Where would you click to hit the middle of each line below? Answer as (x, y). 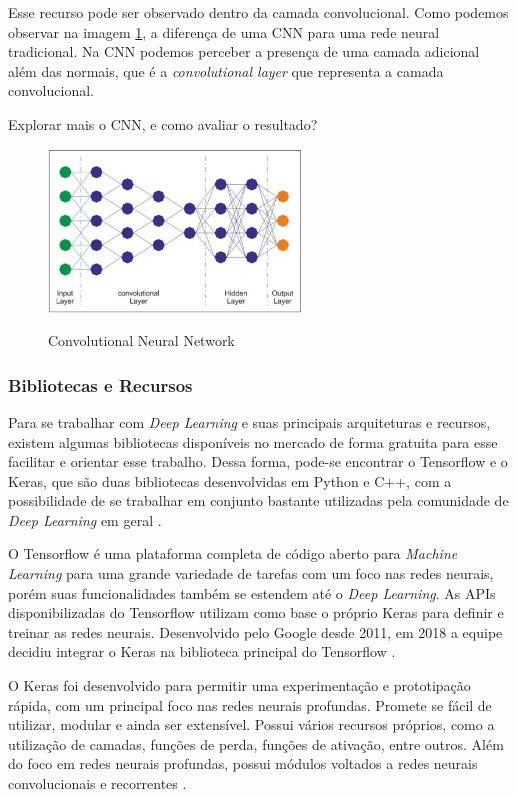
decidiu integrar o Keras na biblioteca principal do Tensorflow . (202, 651)
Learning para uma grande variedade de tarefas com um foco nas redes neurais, (251, 573)
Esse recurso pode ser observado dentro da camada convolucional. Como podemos (258, 12)
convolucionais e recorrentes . (97, 783)
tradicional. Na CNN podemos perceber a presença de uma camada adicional (244, 51)
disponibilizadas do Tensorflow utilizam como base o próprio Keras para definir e (256, 612)
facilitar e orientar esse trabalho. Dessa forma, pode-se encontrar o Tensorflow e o (258, 461)
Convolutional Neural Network (141, 340)
